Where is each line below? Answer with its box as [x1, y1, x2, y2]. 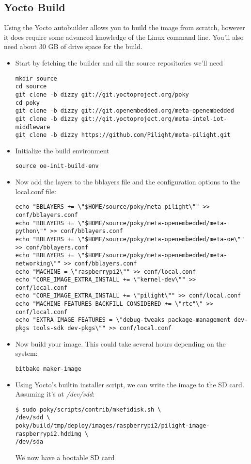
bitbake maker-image [15, 365, 81, 372]
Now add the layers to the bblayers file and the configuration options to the [15, 177, 240, 187]
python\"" [15, 228, 47, 235]
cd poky [15, 99, 40, 106]
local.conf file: [15, 186, 56, 196]
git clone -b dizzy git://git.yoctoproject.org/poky [15, 91, 189, 98]
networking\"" [15, 260, 61, 267]
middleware [15, 123, 50, 131]
